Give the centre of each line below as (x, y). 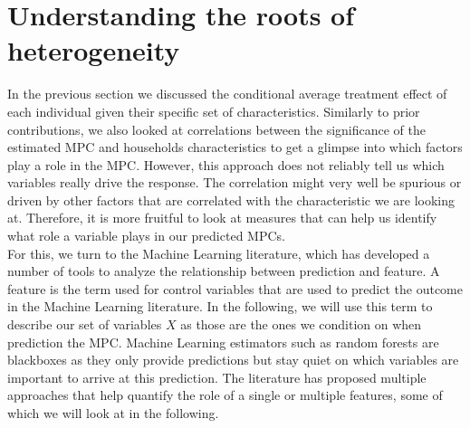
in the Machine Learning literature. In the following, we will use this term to (220, 306)
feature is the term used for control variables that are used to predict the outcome (235, 288)
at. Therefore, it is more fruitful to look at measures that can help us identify (222, 218)
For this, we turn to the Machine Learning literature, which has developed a (219, 253)
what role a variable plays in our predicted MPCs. (146, 236)
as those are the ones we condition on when (301, 324)
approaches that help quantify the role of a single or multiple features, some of (225, 395)
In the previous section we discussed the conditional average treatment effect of (227, 94)
